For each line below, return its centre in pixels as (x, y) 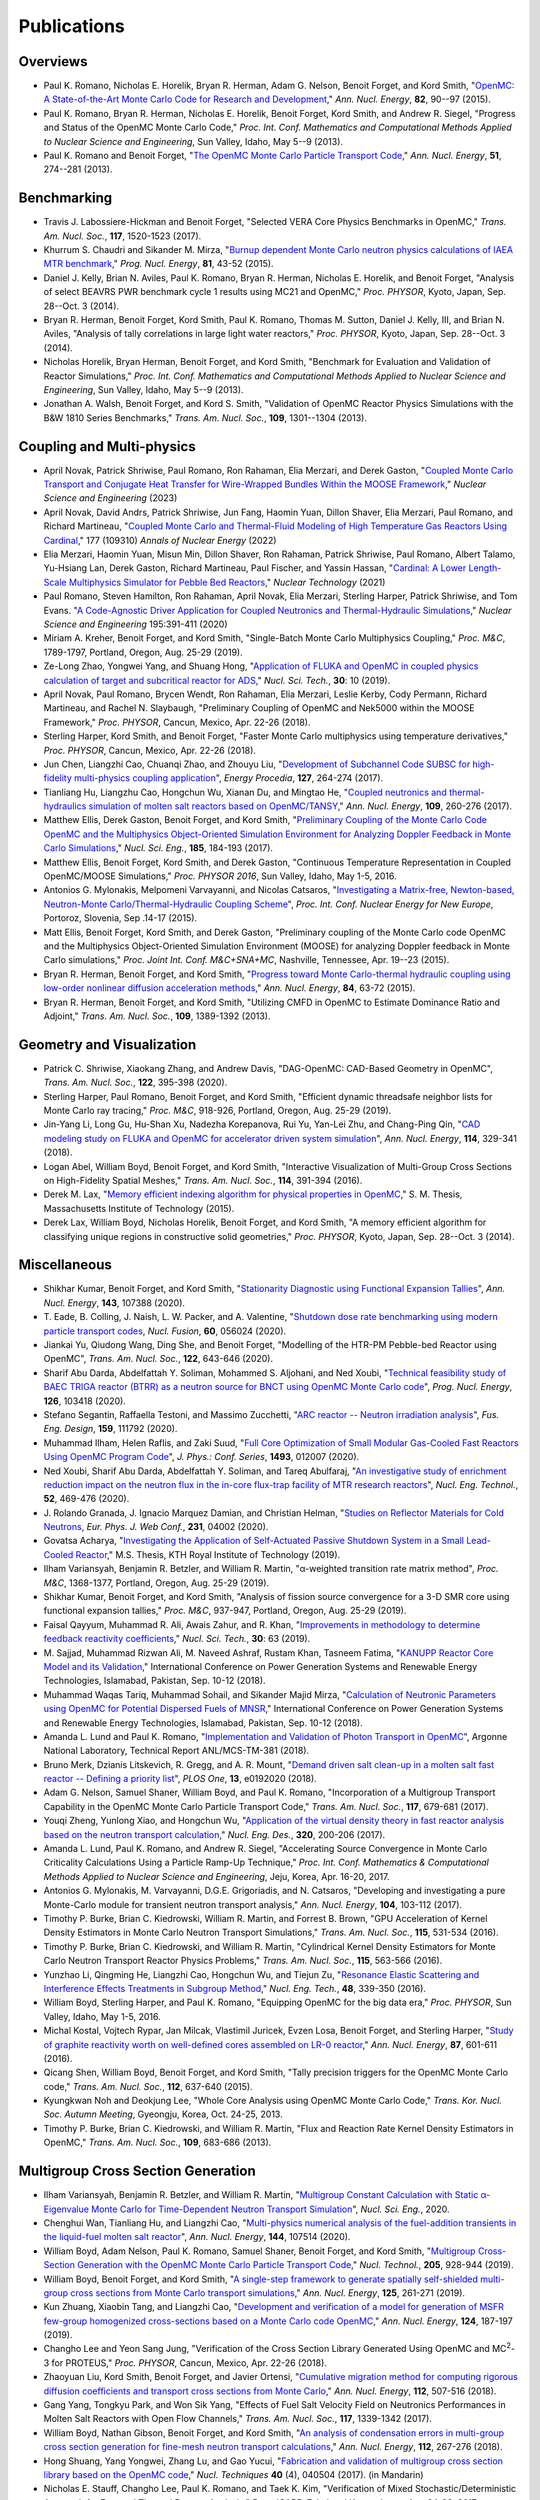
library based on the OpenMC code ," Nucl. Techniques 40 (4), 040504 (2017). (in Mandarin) (233, 2474)
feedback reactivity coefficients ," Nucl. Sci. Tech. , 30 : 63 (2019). (177, 1639)
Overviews (53, 61)
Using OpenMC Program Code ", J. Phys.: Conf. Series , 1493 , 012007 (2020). (201, 1457)
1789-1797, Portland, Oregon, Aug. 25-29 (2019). (143, 652)
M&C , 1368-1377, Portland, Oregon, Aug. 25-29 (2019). (156, 1582)
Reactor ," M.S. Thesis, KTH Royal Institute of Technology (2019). (208, 1554)
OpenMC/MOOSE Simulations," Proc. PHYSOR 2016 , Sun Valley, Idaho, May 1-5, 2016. (220, 876)
